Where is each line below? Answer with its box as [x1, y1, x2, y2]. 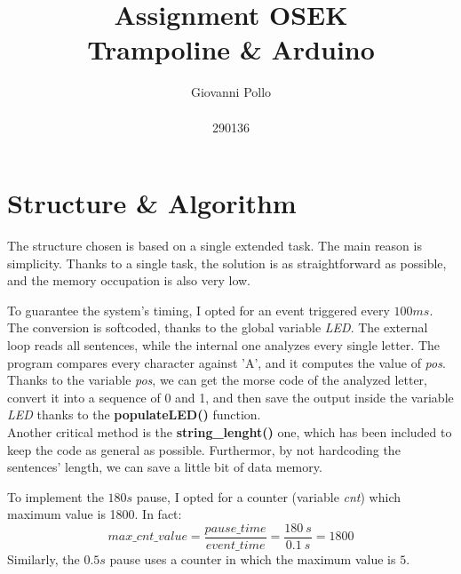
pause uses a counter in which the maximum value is [109, 550, 396, 568]
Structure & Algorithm [7, 185, 297, 221]
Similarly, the [7, 550, 80, 568]
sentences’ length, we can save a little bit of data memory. [7, 458, 322, 476]
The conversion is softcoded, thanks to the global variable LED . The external [7, 318, 428, 337]
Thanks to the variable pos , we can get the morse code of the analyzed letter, [7, 371, 427, 389]
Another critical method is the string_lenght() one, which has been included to [7, 422, 452, 441]
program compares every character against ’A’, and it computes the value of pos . [7, 353, 446, 371]
